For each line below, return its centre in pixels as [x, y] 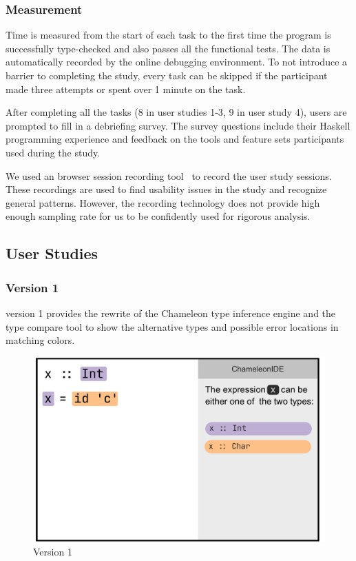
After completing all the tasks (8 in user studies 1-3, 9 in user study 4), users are [176, 112]
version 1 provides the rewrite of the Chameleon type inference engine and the [171, 313]
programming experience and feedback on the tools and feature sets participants [175, 139]
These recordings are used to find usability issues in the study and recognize [166, 189]
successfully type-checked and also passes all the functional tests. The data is [168, 48]
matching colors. [40, 340]
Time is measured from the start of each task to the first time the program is [168, 35]
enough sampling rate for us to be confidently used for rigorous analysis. [158, 216]
